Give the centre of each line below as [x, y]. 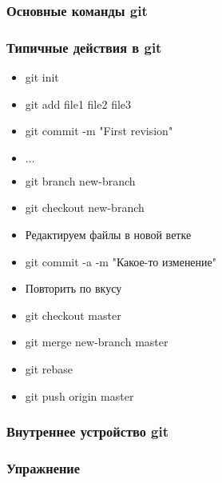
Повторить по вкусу [73, 288]
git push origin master [79, 395]
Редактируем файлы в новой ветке [108, 235]
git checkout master [73, 315]
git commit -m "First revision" [99, 131]
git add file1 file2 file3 [78, 104]
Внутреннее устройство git [88, 431]
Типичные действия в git [84, 47]
